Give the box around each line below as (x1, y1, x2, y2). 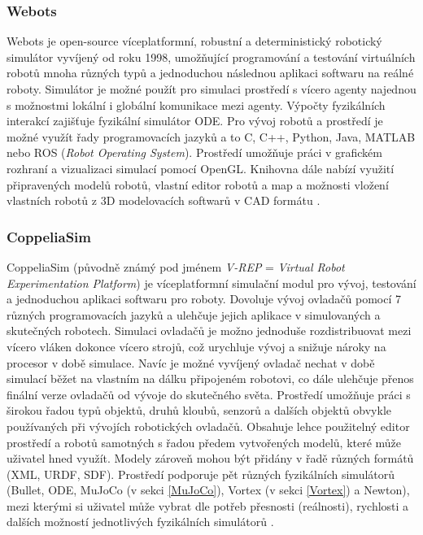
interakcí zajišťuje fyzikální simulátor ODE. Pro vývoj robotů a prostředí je (7, 112, 383, 129)
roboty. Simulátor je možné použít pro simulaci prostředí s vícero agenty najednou (7, 80, 416, 97)
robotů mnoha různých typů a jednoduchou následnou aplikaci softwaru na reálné (7, 64, 414, 81)
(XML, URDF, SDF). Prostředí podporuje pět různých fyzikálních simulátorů (7, 465, 395, 482)
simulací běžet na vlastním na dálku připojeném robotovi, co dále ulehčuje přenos (7, 370, 414, 387)
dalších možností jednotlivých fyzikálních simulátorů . (7, 513, 274, 530)
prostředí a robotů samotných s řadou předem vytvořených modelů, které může (7, 433, 402, 450)
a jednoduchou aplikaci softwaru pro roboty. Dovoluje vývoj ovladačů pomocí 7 (7, 290, 402, 307)
